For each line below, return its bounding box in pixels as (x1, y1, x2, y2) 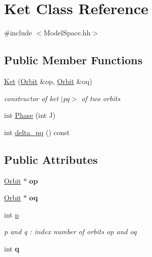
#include (4, 27, 32, 38)
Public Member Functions (4, 52, 142, 68)
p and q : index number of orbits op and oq (4, 226, 137, 237)
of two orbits (81, 93, 120, 103)
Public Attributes (4, 151, 98, 167)
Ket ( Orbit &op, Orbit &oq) (4, 75, 92, 86)
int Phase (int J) (4, 110, 56, 120)
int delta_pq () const (4, 126, 70, 137)
